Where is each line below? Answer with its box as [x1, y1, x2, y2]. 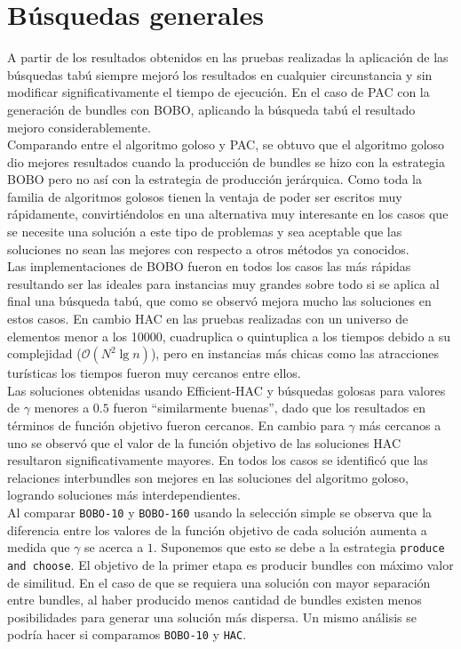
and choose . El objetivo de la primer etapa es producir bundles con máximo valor [7, 555, 454, 573]
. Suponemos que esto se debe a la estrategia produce [153, 538, 445, 557]
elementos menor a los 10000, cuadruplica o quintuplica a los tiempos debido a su [7, 326, 450, 345]
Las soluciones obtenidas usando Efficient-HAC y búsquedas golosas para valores [7, 381, 446, 399]
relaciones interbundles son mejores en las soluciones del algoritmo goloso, [7, 468, 409, 486]
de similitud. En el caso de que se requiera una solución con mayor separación [7, 573, 431, 591]
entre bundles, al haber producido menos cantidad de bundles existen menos [7, 590, 422, 609]
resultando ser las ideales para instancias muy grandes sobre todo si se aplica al [7, 274, 440, 292]
